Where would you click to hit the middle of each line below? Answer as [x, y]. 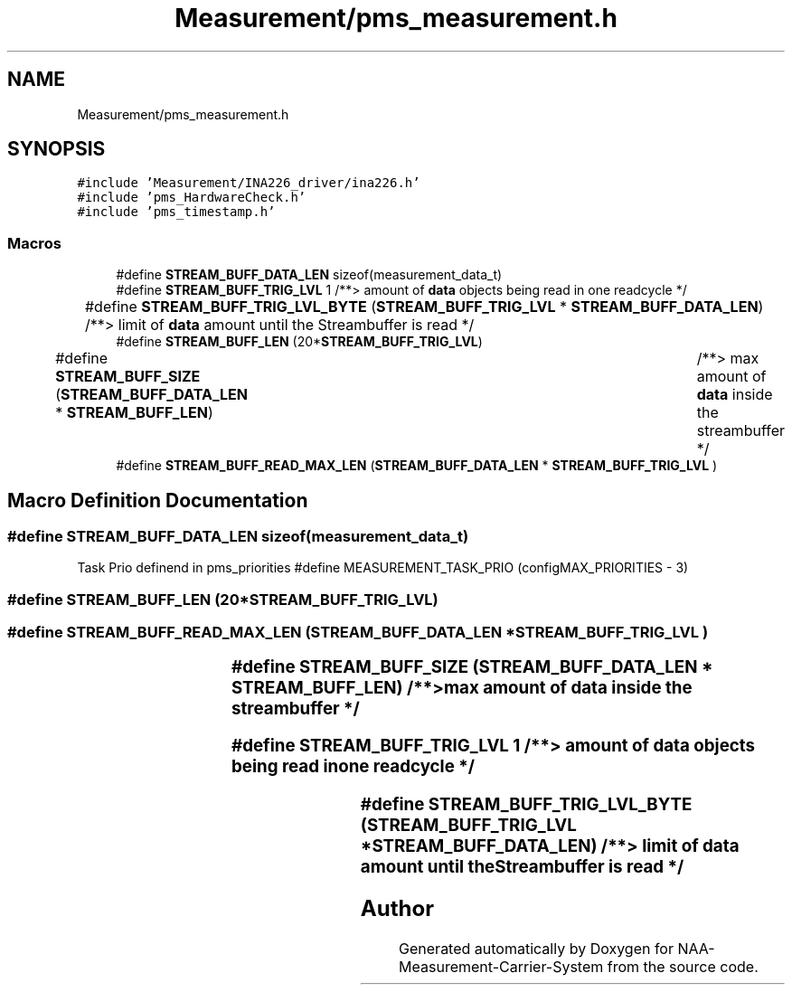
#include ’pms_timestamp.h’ [176, 212]
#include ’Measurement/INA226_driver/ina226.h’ [249, 183]
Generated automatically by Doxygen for [536, 948]
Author [397, 908]
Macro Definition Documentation [158, 500]
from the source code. [683, 966]
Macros [34, 243]
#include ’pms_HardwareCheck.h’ [192, 198]
